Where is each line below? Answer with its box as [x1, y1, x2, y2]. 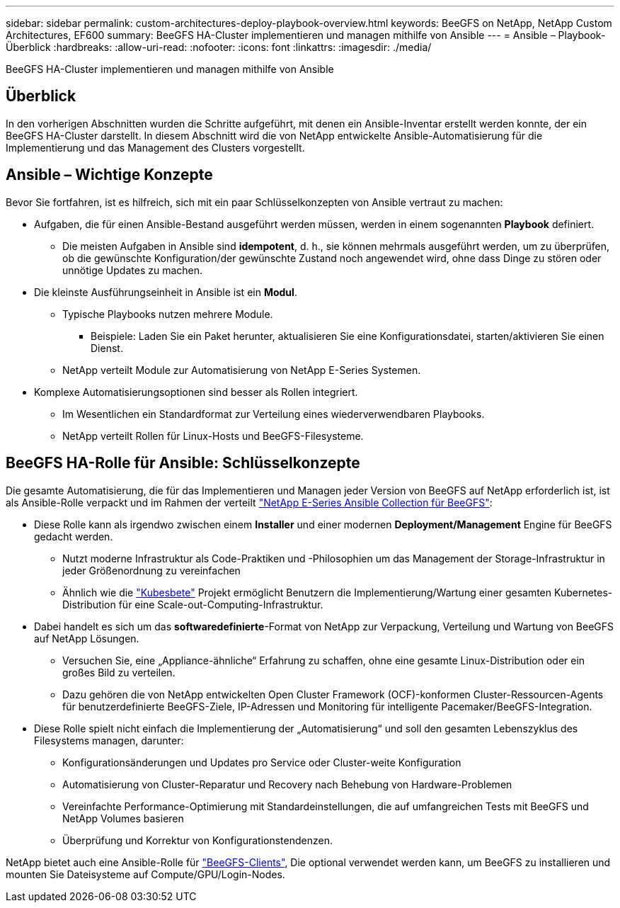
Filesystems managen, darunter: [34, 734, 184, 747]
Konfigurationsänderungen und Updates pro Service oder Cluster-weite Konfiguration [62, 756, 461, 768]
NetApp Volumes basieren [62, 812, 184, 824]
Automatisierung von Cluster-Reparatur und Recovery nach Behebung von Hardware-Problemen [62, 778, 512, 790]
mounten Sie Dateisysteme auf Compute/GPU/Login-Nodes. [6, 868, 285, 880]
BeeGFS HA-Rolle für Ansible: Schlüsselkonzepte [6, 454, 360, 472]
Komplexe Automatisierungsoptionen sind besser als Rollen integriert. [34, 385, 358, 398]
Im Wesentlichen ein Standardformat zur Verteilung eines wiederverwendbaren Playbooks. [62, 407, 485, 420]
